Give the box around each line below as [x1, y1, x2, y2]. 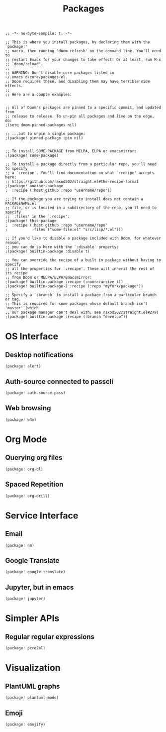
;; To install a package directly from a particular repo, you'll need [5, 162, 157, 167]
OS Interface [5, 331, 59, 342]
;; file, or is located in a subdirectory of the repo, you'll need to [5, 205, 157, 211]
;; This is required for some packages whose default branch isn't [5, 301, 148, 306]
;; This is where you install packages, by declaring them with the [5, 40, 150, 45]
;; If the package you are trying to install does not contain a [5, 197, 143, 202]
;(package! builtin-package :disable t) [5, 249, 90, 254]
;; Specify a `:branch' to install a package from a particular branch [5, 292, 157, 298]
